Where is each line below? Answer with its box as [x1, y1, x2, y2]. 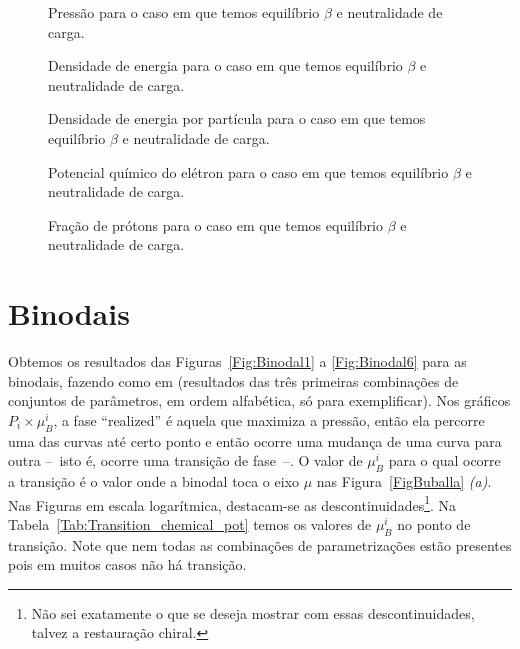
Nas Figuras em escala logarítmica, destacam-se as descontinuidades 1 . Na [8, 491, 457, 515]
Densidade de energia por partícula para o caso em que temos [48, 108, 426, 129]
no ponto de [397, 513, 471, 534]
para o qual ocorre [388, 450, 501, 471]
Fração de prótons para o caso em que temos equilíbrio [48, 214, 384, 235]
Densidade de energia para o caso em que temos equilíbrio [48, 55, 403, 76]
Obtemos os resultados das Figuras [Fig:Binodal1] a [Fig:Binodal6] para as [8, 351, 467, 372]
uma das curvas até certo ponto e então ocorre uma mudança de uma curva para [8, 430, 502, 451]
